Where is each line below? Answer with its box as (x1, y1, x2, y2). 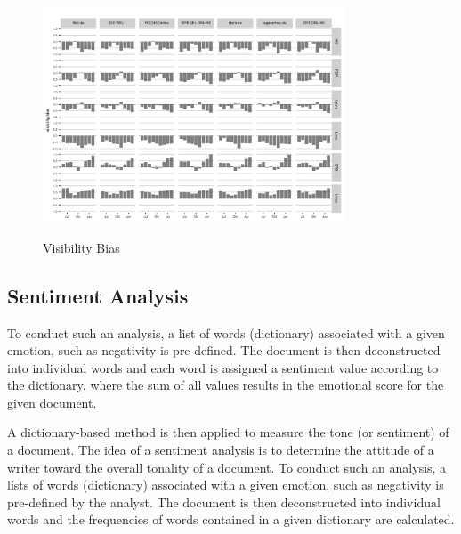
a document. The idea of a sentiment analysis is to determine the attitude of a (7, 441, 434, 459)
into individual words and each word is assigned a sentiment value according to (7, 358, 439, 376)
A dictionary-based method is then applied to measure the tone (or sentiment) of (7, 423, 449, 441)
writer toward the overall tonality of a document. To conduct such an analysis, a (7, 457, 447, 476)
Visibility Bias (43, 238, 120, 256)
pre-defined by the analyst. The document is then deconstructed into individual (7, 492, 441, 511)
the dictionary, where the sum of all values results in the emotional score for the (7, 376, 444, 394)
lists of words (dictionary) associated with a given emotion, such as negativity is (7, 475, 444, 494)
